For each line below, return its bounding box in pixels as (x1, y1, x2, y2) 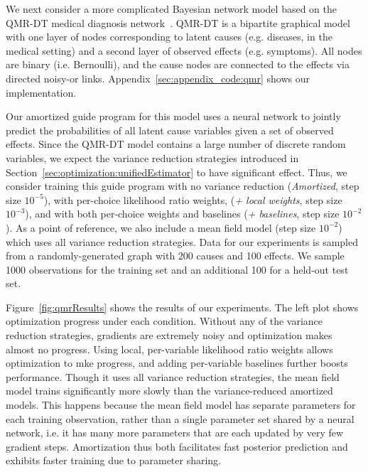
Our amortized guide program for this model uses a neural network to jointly (6, 109, 341, 124)
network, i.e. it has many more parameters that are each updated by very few (6, 425, 344, 440)
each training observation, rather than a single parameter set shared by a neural (6, 411, 355, 426)
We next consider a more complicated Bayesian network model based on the (6, 1, 337, 16)
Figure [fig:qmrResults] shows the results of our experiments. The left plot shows (6, 299, 359, 314)
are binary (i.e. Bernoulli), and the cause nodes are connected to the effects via (6, 57, 350, 72)
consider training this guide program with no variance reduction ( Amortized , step (6, 178, 359, 193)
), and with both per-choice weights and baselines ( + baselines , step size (25, 206, 340, 221)
